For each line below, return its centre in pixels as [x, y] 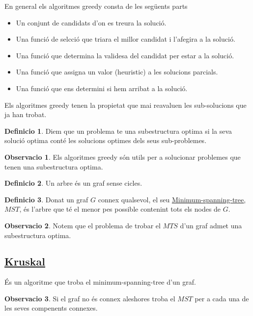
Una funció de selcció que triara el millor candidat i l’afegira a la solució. [126, 39]
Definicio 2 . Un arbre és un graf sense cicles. [73, 183]
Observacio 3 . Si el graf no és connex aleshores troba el [90, 298]
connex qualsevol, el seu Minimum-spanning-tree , [172, 199]
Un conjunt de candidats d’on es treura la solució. [91, 22]
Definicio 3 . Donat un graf [46, 199]
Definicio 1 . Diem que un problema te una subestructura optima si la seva [118, 131]
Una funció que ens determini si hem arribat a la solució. [102, 88]
